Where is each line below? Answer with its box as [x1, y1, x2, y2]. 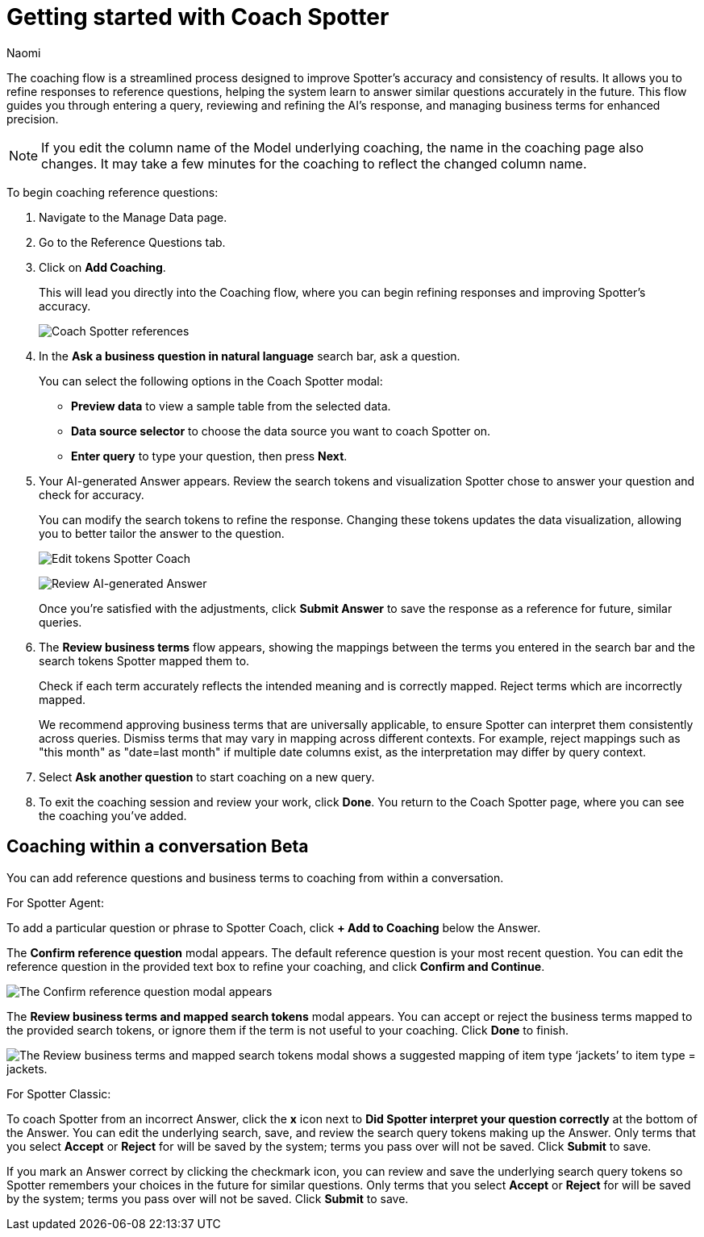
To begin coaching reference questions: [6, 185, 219, 199]
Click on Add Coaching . [39, 260, 166, 274]
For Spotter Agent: [6, 895, 104, 910]
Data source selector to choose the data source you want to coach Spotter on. [71, 423, 491, 438]
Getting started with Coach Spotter [6, 3, 389, 31]
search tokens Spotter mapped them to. [39, 653, 250, 668]
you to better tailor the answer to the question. [39, 526, 285, 540]
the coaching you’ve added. [39, 808, 187, 823]
